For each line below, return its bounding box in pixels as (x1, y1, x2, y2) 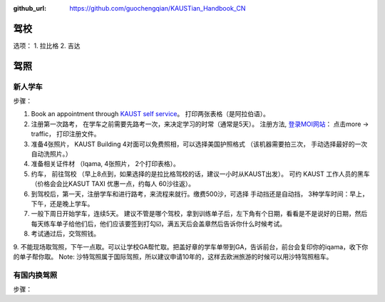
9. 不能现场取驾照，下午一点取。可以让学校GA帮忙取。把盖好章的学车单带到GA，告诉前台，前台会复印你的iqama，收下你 (13, 242, 369, 251)
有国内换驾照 (13, 270, 58, 280)
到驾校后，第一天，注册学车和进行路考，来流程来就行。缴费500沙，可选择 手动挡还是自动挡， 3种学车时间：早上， (31, 189, 369, 198)
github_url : (13, 4, 46, 12)
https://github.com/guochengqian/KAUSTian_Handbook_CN (69, 4, 246, 12)
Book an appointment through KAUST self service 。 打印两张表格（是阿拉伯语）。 (31, 110, 270, 118)
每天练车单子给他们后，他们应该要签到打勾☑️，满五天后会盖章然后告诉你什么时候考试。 (31, 219, 287, 228)
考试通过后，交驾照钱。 (31, 229, 100, 238)
